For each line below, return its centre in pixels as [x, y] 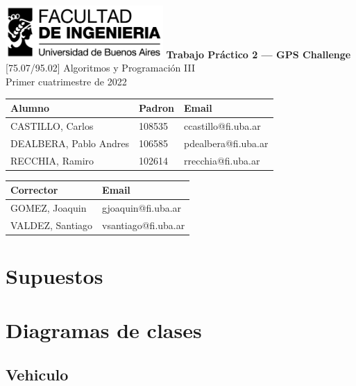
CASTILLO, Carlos [52, 125]
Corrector [34, 190]
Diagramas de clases [104, 330]
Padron [157, 108]
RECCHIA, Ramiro [52, 160]
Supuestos [54, 276]
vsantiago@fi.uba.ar [144, 225]
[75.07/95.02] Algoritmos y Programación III [101, 68]
